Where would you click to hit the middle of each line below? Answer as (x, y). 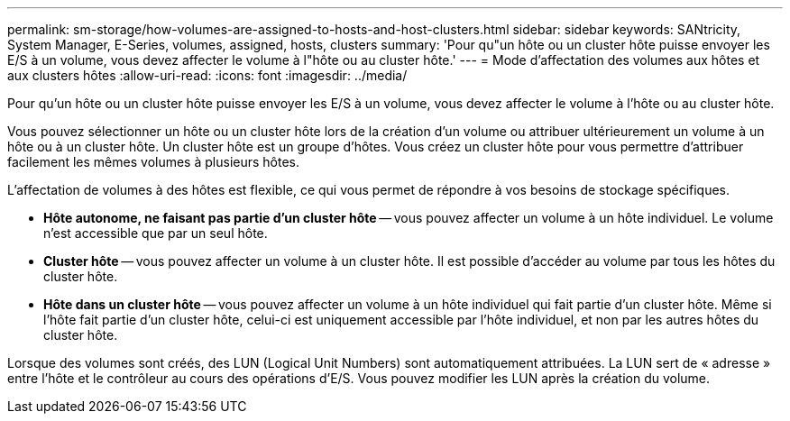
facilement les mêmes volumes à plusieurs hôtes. (154, 162)
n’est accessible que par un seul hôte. (156, 233)
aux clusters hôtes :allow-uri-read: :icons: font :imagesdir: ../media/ (207, 75)
